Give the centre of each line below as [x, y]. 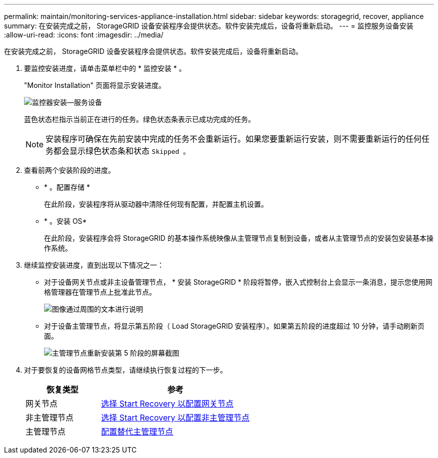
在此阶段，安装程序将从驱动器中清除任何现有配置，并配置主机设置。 [156, 204]
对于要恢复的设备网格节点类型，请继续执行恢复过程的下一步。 [125, 370]
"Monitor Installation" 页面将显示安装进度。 [95, 85]
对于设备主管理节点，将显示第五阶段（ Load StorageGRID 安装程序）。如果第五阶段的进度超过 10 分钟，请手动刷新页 [234, 326]
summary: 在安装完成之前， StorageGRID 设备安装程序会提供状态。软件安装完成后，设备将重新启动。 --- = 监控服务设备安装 [209, 26]
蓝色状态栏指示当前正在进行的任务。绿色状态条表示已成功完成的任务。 [139, 119]
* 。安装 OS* [65, 221]
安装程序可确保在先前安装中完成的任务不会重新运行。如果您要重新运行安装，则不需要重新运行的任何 [234, 139]
